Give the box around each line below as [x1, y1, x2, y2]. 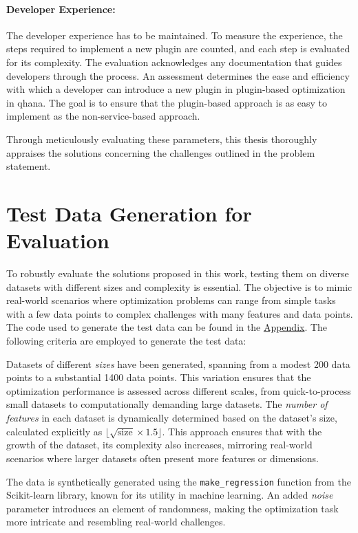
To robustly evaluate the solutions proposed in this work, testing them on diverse [6, 266, 349, 281]
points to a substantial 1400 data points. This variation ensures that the [6, 370, 311, 384]
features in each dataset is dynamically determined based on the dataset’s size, [6, 410, 337, 424]
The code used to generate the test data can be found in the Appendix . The [6, 320, 328, 334]
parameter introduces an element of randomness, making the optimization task [6, 501, 339, 515]
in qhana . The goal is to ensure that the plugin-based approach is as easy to [6, 95, 328, 109]
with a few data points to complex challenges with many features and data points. [6, 306, 353, 320]
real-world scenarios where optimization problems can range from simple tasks [6, 293, 336, 307]
